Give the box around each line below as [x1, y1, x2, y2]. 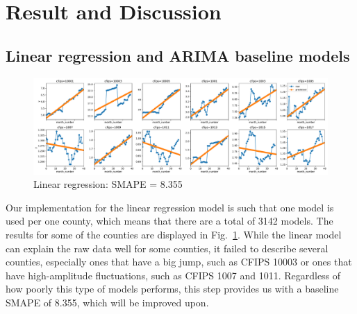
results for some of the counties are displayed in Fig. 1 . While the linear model [6, 227, 342, 242]
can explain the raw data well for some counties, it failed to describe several [6, 241, 329, 255]
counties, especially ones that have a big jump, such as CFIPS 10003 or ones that [6, 254, 352, 269]
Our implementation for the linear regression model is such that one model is [6, 200, 334, 214]
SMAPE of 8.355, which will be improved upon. [6, 295, 209, 310]
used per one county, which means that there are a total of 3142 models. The [6, 213, 333, 228]
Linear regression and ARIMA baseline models [6, 44, 350, 66]
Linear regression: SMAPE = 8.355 [33, 177, 183, 191]
